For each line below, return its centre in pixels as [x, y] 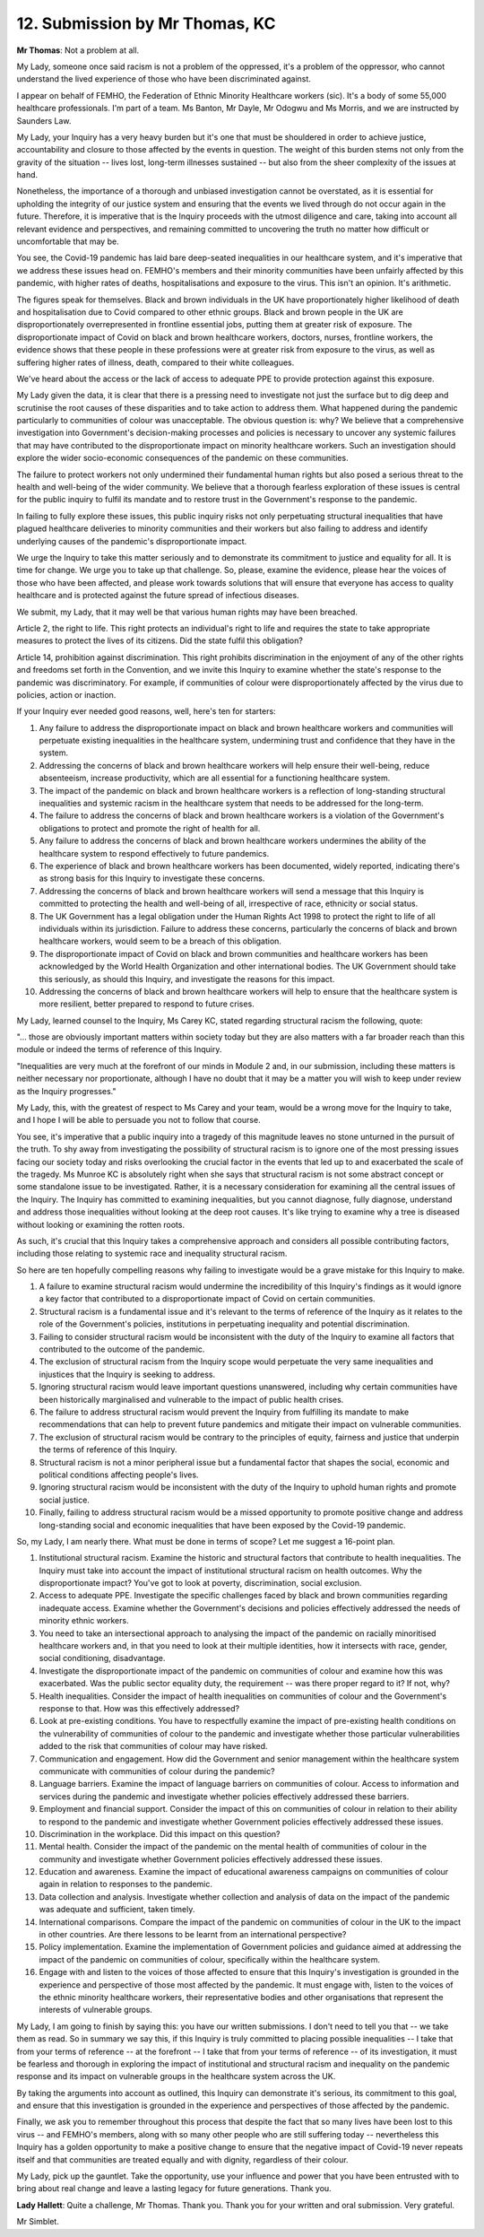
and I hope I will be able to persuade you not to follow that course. [138, 1120]
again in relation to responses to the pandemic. [126, 1884]
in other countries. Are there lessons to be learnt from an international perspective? [193, 1935]
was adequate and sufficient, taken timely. [117, 1910]
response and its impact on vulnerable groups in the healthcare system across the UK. [176, 2076]
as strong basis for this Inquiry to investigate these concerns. [152, 878]
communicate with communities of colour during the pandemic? [157, 1771]
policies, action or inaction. [66, 694]
